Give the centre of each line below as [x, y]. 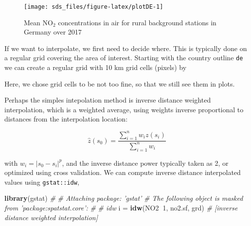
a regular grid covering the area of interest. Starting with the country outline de [124, 58]
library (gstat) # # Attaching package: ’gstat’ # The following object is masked [124, 198]
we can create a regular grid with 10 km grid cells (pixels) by [96, 67]
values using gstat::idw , [42, 182]
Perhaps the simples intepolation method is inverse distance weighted [108, 100]
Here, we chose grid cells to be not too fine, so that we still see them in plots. [120, 83]
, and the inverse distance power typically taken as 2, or [145, 163]
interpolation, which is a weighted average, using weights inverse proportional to [124, 109]
